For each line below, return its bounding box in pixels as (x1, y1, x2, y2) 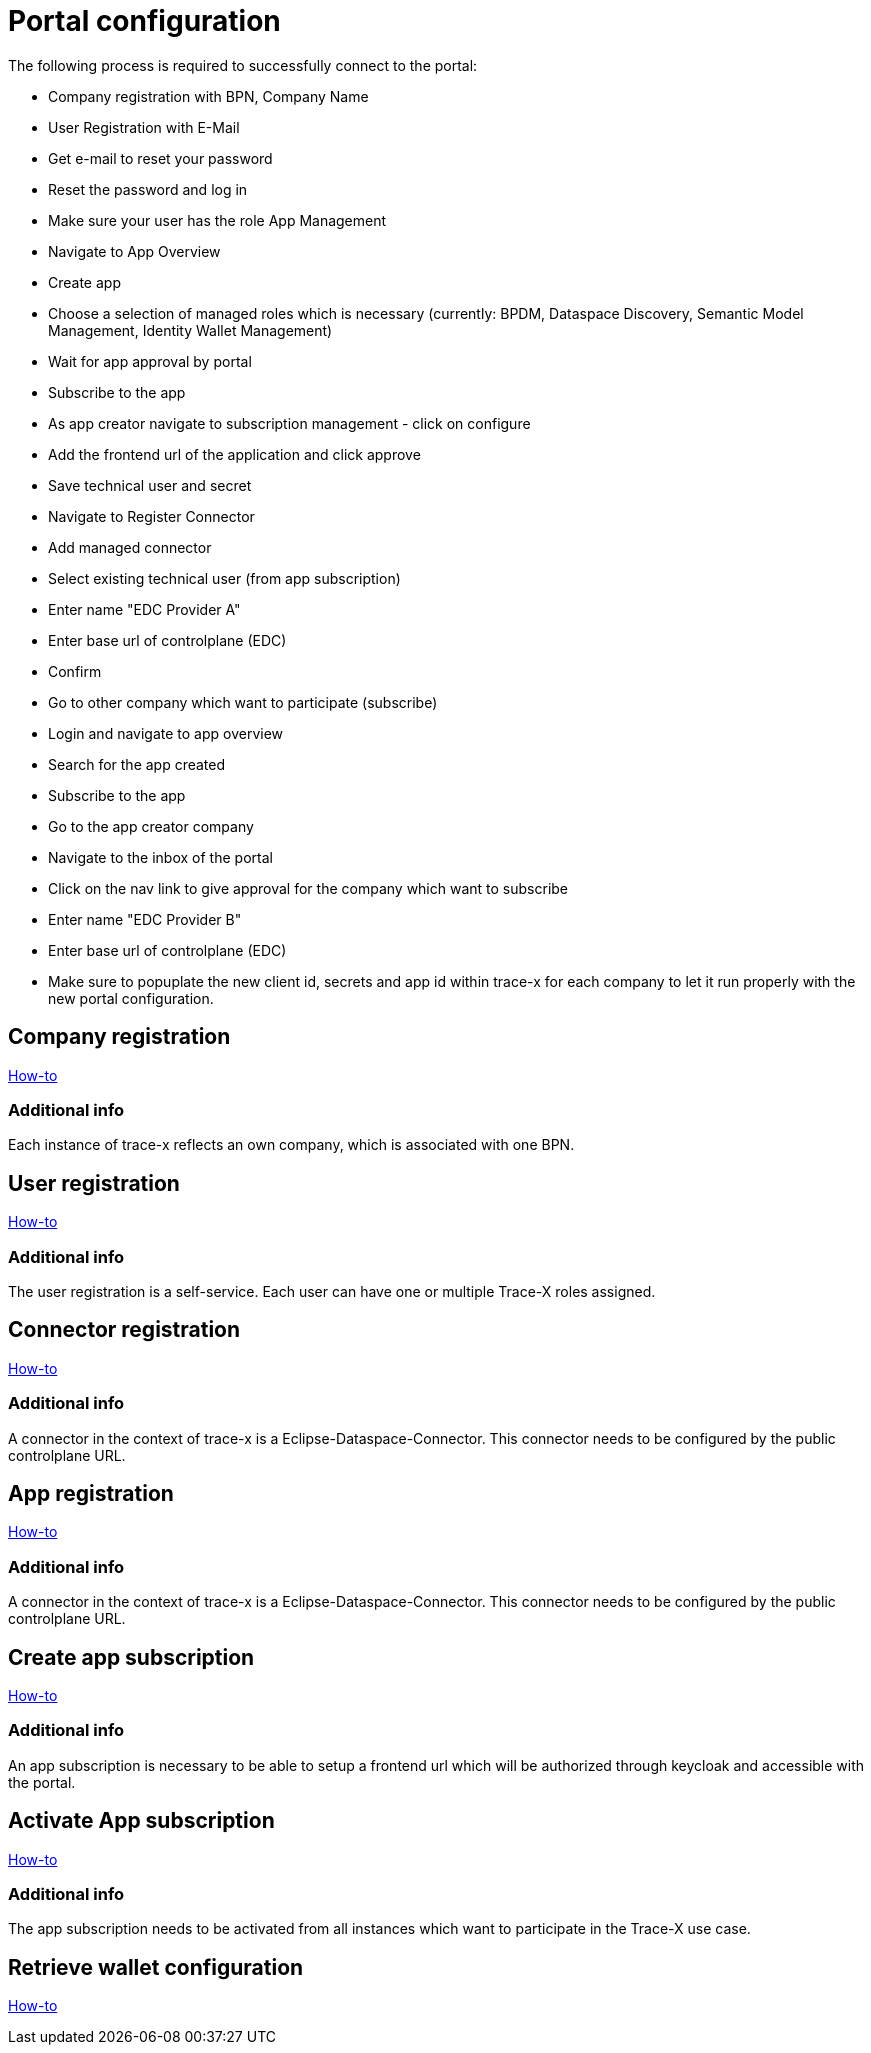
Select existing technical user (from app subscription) (48, 569, 401, 587)
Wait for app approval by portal (48, 352, 252, 370)
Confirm (48, 662, 102, 680)
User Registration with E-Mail (48, 118, 240, 136)
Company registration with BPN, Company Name (48, 87, 369, 105)
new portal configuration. (48, 989, 214, 1007)
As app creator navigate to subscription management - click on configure (48, 414, 531, 432)
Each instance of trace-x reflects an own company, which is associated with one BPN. (8, 1136, 575, 1154)
